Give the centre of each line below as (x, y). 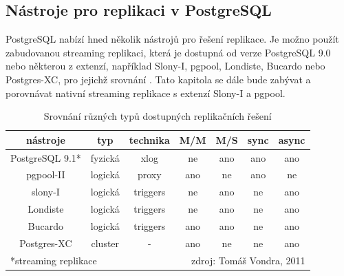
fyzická (105, 157)
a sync (292, 139)
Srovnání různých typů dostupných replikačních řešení (158, 116)
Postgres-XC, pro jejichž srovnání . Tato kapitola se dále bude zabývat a (158, 79)
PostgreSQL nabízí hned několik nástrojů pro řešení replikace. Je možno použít (172, 39)
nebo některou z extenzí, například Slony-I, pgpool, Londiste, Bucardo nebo (165, 66)
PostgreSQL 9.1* (46, 157)
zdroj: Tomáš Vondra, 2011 (248, 260)
